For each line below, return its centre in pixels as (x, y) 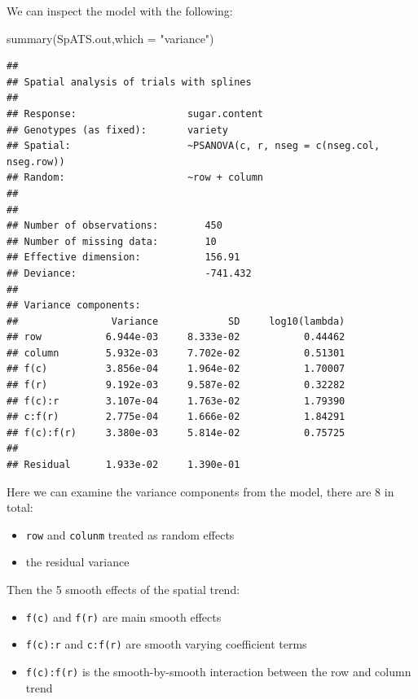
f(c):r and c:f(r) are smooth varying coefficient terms (166, 644)
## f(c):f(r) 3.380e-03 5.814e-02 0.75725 (176, 433)
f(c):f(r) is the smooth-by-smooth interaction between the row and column (218, 671)
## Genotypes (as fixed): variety (118, 130)
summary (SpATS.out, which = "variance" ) (110, 38)
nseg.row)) (36, 162)
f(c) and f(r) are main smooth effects (123, 616)
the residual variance (77, 562)
